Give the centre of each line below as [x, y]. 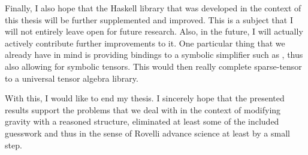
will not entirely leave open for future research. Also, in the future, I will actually [154, 31]
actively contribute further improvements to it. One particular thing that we [145, 43]
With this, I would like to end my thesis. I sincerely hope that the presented [145, 98]
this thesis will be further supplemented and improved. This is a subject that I [149, 19]
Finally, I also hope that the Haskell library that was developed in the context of [153, 8]
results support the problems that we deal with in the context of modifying [143, 109]
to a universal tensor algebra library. [72, 78]
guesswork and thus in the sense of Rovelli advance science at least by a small [147, 133]
